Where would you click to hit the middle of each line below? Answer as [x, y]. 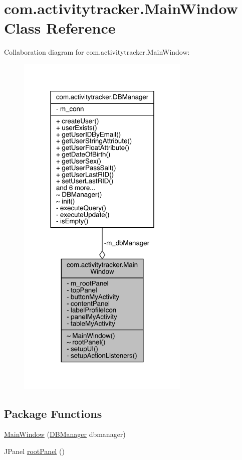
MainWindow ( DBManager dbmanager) [65, 434]
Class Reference [60, 28]
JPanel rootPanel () [34, 451]
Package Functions [53, 413]
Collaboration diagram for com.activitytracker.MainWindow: [97, 52]
